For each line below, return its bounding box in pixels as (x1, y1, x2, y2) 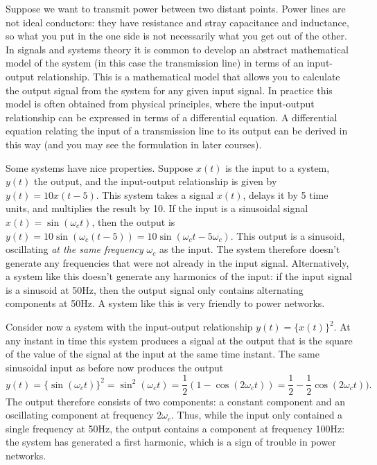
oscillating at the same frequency (6, 242, 143, 256)
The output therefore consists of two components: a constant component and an (6, 394, 346, 408)
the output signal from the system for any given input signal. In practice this (6, 82, 333, 97)
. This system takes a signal (96, 187, 214, 202)
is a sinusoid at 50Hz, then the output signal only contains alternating (6, 282, 304, 297)
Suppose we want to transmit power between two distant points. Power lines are (6, 1, 346, 15)
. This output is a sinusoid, (230, 228, 345, 243)
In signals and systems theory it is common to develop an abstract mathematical (6, 42, 349, 56)
